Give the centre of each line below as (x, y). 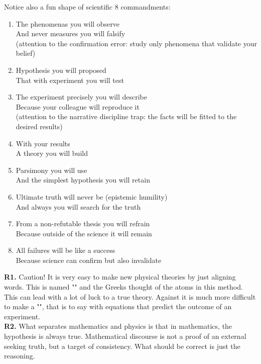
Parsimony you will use (51, 170)
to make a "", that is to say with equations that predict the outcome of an (118, 306)
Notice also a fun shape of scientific (58, 7)
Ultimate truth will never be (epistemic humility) (92, 196)
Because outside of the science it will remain (84, 233)
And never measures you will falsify (71, 33)
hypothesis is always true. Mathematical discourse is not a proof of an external (125, 336)
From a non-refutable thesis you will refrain (83, 223)
